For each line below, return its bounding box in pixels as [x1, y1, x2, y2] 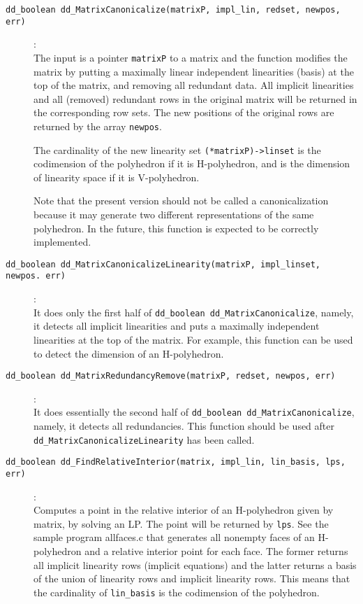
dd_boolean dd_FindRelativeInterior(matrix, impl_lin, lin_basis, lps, [6, 457, 346, 468]
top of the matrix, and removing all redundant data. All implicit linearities [34, 78, 354, 92]
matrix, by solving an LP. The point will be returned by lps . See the [34, 516, 329, 531]
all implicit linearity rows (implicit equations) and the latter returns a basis [34, 557, 357, 572]
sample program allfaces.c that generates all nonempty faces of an [34, 530, 315, 545]
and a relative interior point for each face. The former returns [84, 544, 348, 559]
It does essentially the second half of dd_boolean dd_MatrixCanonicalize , [34, 405, 355, 419]
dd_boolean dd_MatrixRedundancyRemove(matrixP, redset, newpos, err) [6, 371, 336, 381]
